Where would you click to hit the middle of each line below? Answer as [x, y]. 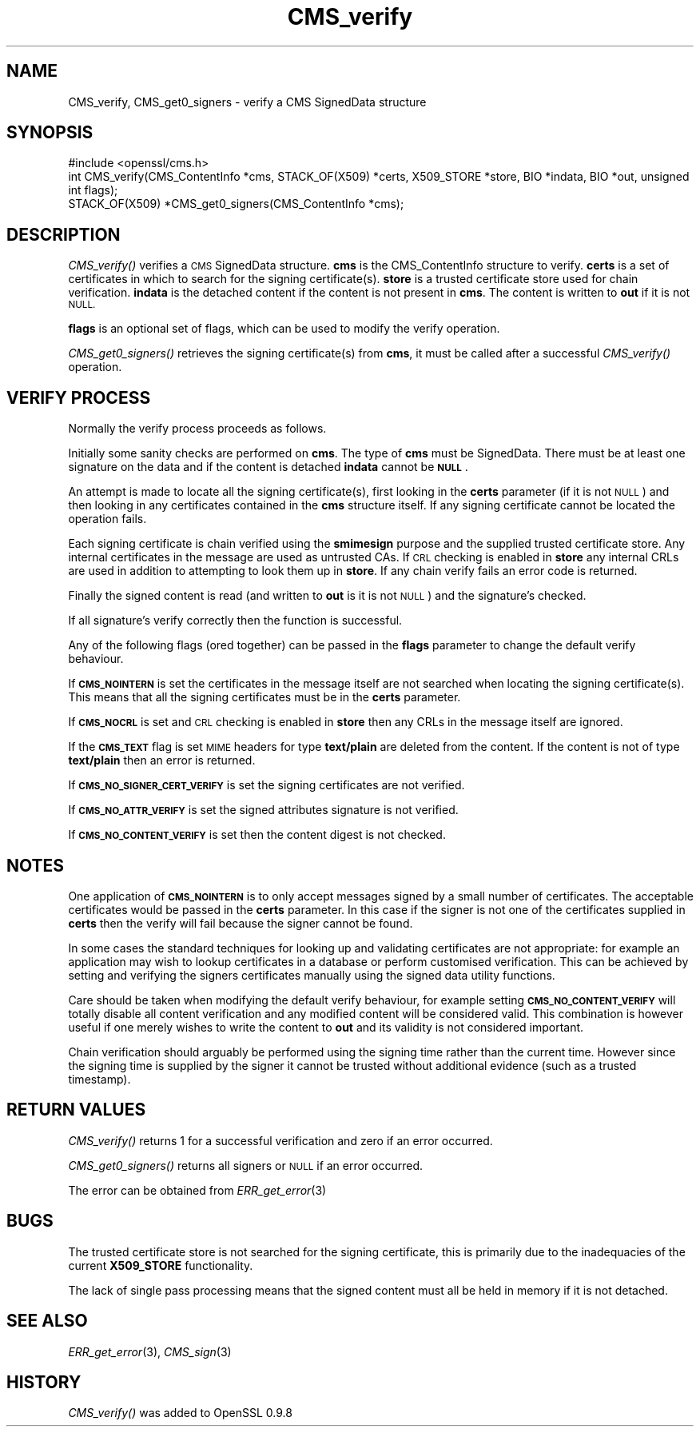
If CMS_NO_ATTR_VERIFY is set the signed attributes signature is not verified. [263, 810]
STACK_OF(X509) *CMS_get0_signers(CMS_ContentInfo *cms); [236, 204]
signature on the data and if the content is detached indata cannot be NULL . [268, 467]
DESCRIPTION [64, 234]
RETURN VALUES [76, 1110]
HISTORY [44, 1382]
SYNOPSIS [50, 133]
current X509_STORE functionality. [161, 1265]
